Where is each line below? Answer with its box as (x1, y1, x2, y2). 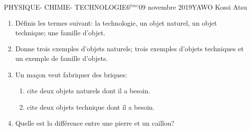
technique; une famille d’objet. (15, 27, 106, 37)
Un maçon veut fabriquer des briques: (15, 69, 127, 79)
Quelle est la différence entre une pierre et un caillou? (15, 118, 174, 128)
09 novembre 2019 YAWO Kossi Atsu (139, 1, 247, 12)
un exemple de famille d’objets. (15, 53, 108, 63)
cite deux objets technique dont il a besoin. (27, 102, 155, 112)
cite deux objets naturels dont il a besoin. (27, 86, 150, 96)
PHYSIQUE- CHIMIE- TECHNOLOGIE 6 (4, 1, 130, 12)
